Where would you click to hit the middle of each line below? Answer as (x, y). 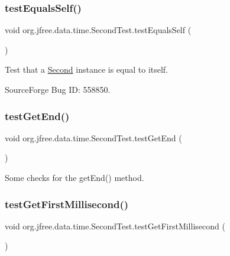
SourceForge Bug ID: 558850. (58, 89)
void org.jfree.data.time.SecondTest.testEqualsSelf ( (98, 30)
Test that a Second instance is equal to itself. (87, 69)
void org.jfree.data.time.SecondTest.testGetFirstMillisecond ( (115, 226)
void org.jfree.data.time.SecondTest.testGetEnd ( (93, 137)
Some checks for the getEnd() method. (74, 177)
